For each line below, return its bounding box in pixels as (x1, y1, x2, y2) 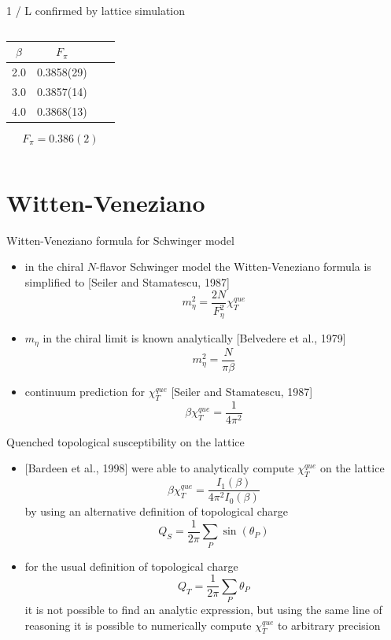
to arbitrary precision (278, 616, 381, 633)
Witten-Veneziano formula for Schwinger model (6, 231, 234, 248)
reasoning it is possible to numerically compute (24, 616, 252, 633)
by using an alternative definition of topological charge (24, 503, 289, 520)
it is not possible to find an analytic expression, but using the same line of (24, 601, 382, 618)
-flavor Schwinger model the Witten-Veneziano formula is (96, 258, 371, 275)
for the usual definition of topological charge (24, 557, 238, 574)
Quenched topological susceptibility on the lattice (6, 433, 245, 449)
